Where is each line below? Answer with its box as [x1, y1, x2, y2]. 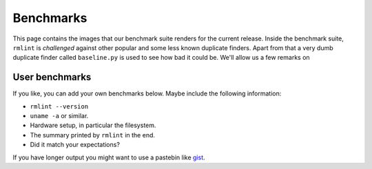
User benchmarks [12, 71, 92, 83]
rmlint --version [30, 102, 89, 110]
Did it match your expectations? [30, 141, 121, 149]
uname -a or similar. [30, 112, 89, 120]
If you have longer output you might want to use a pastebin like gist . [12, 153, 206, 161]
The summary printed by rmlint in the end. [30, 131, 155, 139]
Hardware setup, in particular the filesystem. [30, 121, 156, 130]
